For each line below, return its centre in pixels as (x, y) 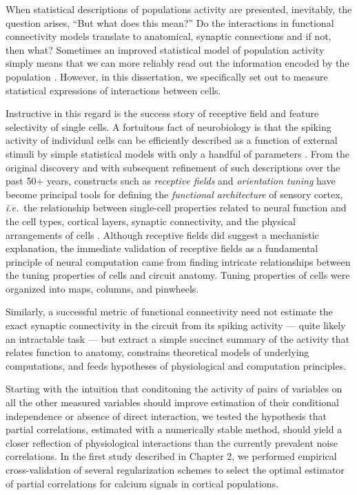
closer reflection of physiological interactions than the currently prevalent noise (172, 442)
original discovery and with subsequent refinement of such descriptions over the (173, 167)
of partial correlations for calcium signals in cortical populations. (142, 483)
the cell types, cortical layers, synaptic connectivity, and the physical (151, 221)
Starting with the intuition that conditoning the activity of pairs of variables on (174, 389)
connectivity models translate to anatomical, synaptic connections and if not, (169, 36)
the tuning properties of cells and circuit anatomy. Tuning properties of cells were (178, 275)
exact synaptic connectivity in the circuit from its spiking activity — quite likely (176, 325)
